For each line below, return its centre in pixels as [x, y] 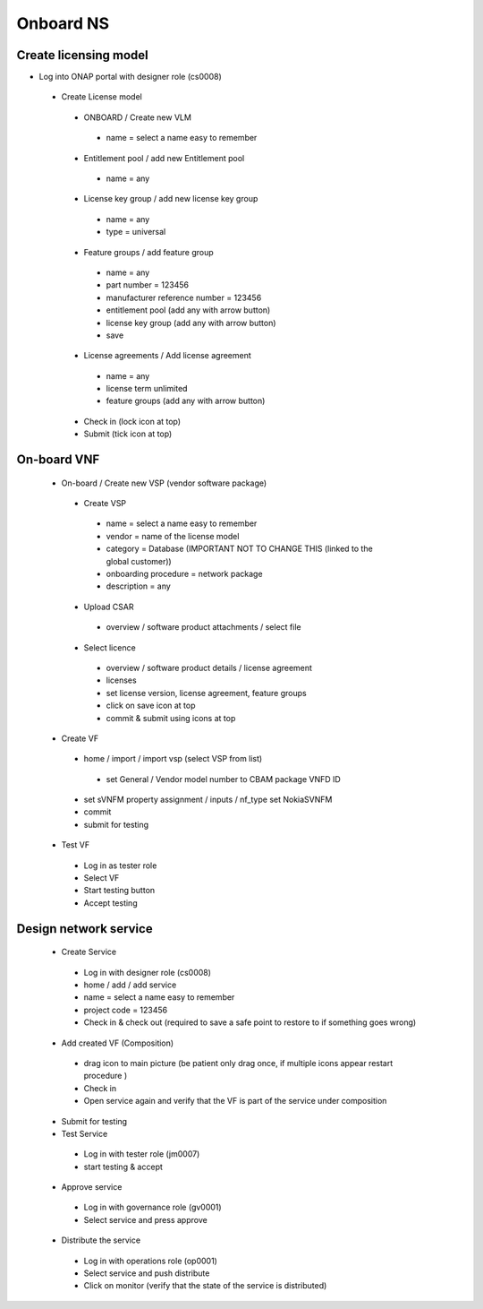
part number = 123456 [148, 285]
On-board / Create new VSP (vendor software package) [164, 483]
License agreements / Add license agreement [168, 356]
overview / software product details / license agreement [209, 667]
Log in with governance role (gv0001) [153, 1207]
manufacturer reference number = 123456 [184, 297]
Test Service [85, 1133]
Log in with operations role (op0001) [151, 1261]
